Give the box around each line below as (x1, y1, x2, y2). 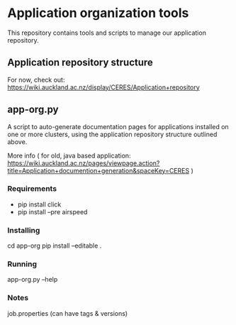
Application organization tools (7, 5, 189, 21)
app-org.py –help (7, 275, 58, 284)
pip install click (17, 200, 62, 209)
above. (7, 137, 28, 146)
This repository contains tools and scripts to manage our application (7, 28, 207, 37)
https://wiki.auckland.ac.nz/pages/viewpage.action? (7, 158, 160, 167)
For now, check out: (7, 75, 65, 84)
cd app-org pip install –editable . (7, 241, 102, 250)
